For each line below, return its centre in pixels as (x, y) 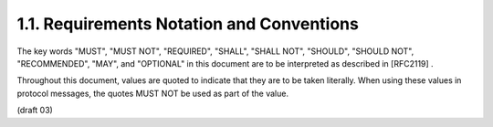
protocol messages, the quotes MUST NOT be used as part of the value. (153, 93)
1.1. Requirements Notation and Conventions (188, 24)
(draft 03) (35, 111)
